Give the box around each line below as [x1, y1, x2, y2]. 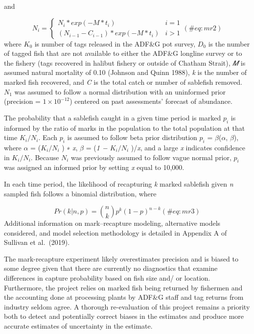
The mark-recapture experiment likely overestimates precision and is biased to [4, 253, 238, 263]
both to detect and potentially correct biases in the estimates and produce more [4, 311, 244, 321]
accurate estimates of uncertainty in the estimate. [4, 321, 153, 331]
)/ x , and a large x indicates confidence [131, 142, 246, 152]
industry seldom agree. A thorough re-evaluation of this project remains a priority [4, 301, 250, 311]
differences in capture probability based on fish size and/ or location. [4, 273, 210, 283]
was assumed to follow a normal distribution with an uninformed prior [14, 86, 226, 96]
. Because [30, 152, 59, 162]
